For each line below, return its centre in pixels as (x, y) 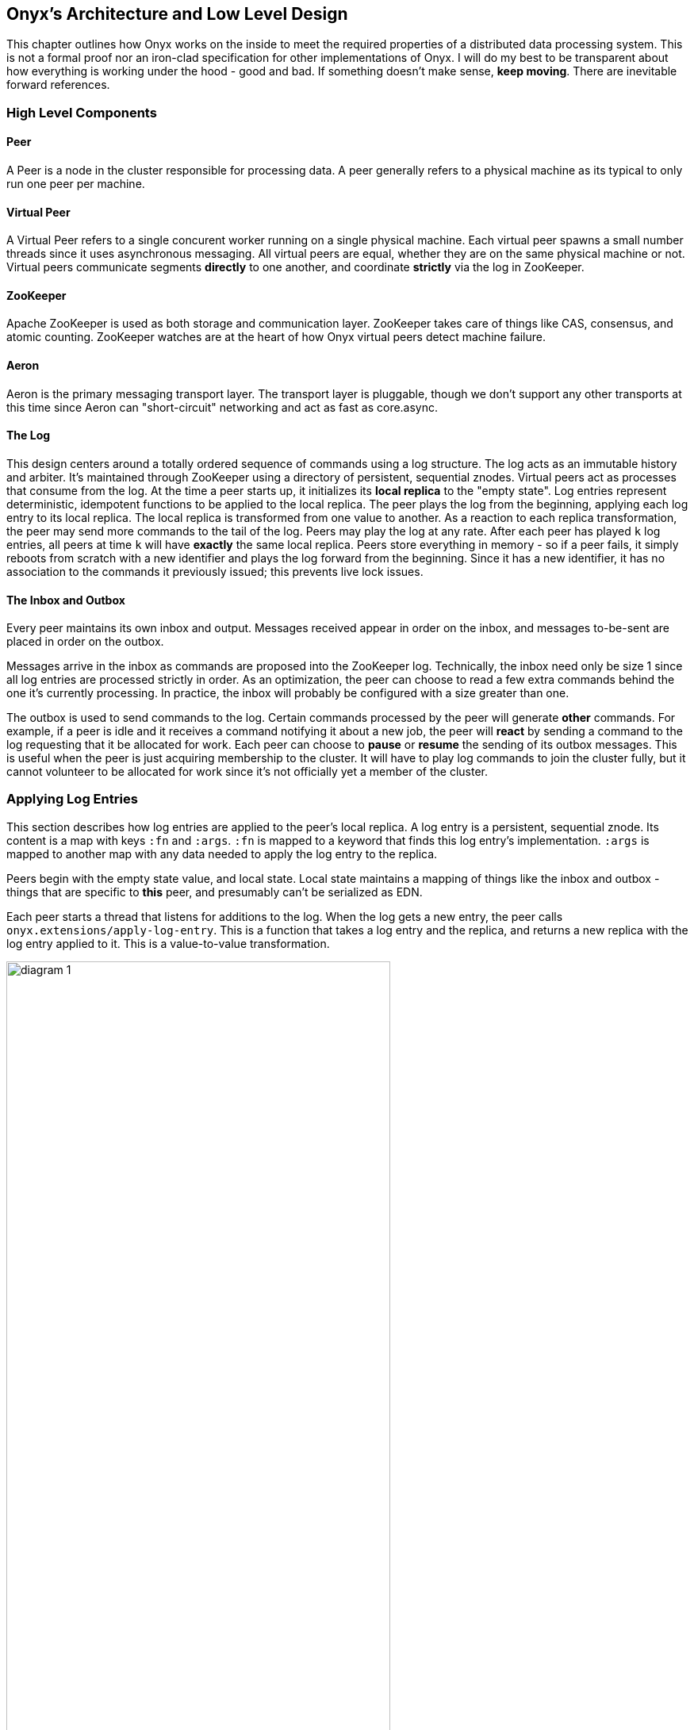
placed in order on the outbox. (85, 642)
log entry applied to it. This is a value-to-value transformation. (168, 943)
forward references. (58, 85)
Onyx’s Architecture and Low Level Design (177, 14)
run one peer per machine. (76, 184)
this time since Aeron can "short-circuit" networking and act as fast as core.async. (222, 407)
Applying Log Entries (72, 799)
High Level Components (82, 112)
